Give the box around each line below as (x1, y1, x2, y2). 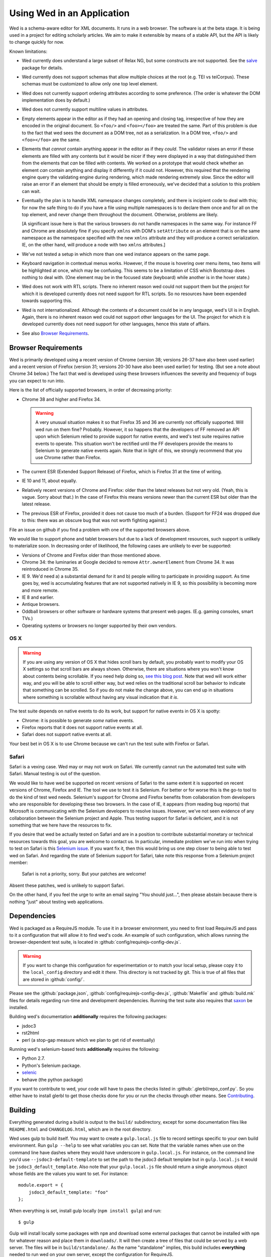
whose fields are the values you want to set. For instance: (9, 1171, 128, 1177)
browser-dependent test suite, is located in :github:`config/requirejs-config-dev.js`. (9, 939, 181, 945)
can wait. (22, 188, 41, 194)
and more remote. (22, 587, 59, 593)
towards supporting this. (22, 298, 72, 304)
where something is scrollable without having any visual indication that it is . (23, 694, 179, 700)
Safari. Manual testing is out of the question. (9, 771, 101, 777)
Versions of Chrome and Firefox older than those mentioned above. (22, 552, 161, 558)
